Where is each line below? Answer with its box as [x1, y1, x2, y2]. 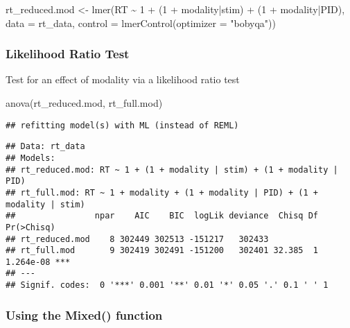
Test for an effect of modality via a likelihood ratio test [6, 72, 240, 87]
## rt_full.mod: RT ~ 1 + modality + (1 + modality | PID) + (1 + [6, 187, 319, 198]
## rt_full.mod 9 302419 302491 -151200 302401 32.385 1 [6, 245, 319, 256]
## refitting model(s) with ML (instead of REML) [6, 120, 239, 130]
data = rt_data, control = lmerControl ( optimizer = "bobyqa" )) [6, 15, 276, 30]
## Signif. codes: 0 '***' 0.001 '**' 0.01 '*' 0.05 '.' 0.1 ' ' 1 [6, 280, 329, 291]
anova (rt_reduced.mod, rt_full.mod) [6, 96, 163, 110]
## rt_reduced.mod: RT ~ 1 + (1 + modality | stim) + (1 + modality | [6, 164, 338, 175]
